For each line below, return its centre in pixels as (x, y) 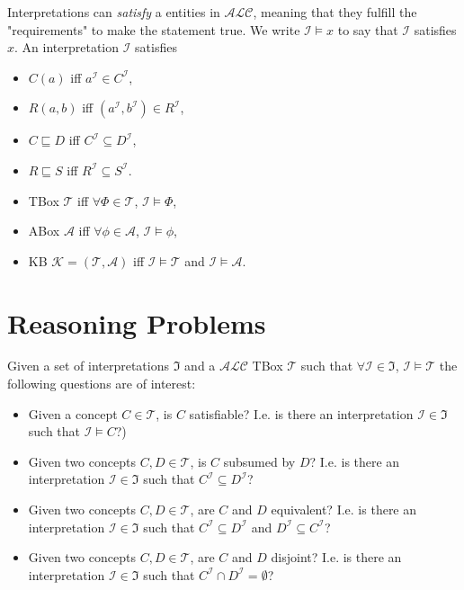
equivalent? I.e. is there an (344, 510)
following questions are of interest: (102, 384)
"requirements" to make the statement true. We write (154, 29)
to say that (368, 29)
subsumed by (259, 461)
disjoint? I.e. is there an (336, 557)
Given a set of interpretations (88, 366)
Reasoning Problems (137, 322)
